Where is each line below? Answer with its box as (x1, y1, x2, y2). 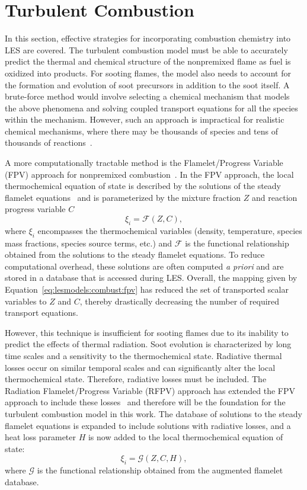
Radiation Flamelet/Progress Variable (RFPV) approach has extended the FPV (5, 384, 296, 396)
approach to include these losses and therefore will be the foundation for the (5, 396, 286, 408)
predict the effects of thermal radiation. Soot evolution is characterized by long (5, 338, 292, 350)
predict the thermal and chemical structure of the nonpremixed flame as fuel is (5, 55, 291, 68)
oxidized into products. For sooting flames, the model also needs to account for (5, 66, 291, 79)
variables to (5, 294, 47, 307)
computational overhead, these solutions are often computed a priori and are (5, 260, 284, 272)
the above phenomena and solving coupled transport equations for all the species (5, 101, 298, 114)
